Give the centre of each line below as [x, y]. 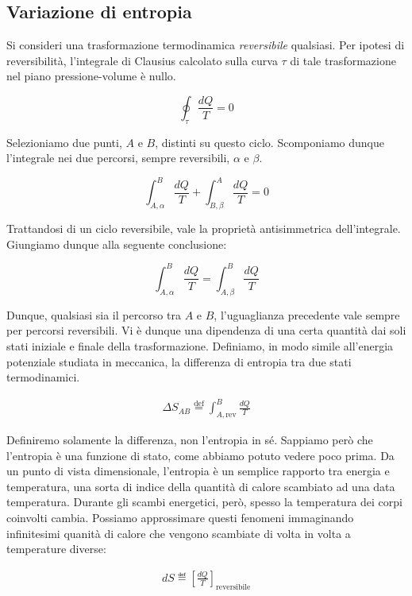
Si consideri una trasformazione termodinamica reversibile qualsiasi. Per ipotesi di [206, 45]
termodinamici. [43, 377]
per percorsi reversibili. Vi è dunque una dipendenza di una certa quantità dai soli [206, 330]
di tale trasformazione [343, 60]
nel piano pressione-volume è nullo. [91, 76]
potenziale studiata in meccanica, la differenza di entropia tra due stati [179, 361]
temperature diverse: [56, 549]
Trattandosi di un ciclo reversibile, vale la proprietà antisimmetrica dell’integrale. [204, 228]
